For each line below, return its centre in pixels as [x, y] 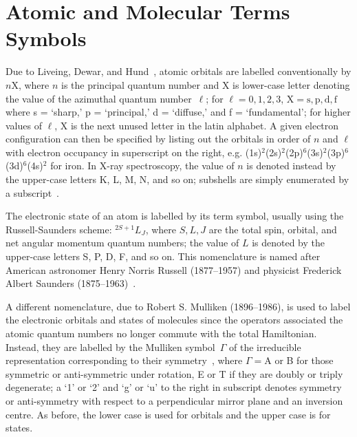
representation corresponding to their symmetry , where [124, 360]
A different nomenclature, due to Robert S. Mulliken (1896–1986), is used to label [178, 306]
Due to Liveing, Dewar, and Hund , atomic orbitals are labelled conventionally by [178, 71]
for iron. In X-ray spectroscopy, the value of [142, 166]
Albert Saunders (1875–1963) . [71, 283]
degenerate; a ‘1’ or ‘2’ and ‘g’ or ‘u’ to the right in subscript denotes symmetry [174, 387]
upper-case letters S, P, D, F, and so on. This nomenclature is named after [163, 256]
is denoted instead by [291, 166]
